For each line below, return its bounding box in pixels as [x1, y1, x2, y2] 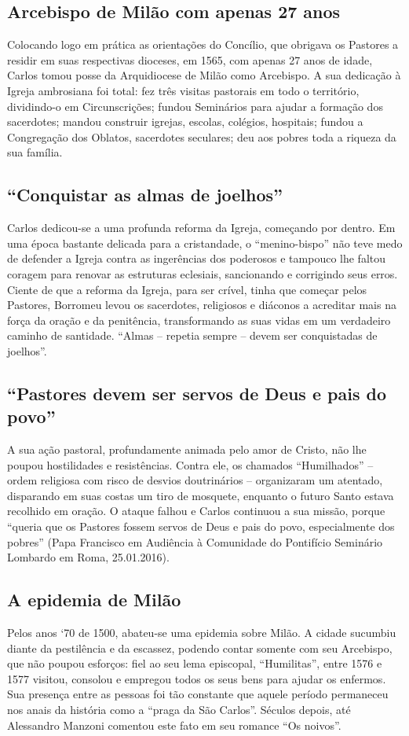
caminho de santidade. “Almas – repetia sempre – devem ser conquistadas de [7, 327, 378, 344]
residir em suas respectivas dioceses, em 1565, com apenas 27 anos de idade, [7, 51, 373, 68]
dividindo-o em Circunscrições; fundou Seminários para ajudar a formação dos [7, 98, 383, 114]
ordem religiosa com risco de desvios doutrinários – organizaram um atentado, [7, 472, 383, 488]
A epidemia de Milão [7, 587, 181, 612]
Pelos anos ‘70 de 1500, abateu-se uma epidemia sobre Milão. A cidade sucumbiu [7, 624, 396, 641]
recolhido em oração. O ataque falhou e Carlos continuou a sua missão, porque [7, 502, 385, 519]
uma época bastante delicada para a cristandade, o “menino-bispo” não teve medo [7, 234, 403, 251]
